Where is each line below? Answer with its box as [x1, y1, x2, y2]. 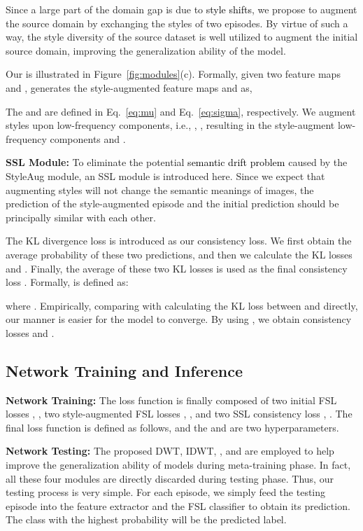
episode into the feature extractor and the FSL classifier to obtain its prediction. [6, 498, 350, 513]
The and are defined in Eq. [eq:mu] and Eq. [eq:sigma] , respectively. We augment [6, 104, 356, 118]
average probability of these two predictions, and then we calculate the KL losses [6, 247, 353, 261]
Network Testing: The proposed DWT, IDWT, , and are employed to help [6, 443, 334, 458]
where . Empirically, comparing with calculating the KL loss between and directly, [6, 298, 358, 312]
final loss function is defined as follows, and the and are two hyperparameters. [6, 420, 339, 434]
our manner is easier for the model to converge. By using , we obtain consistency [6, 312, 352, 326]
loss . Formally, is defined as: [6, 275, 129, 289]
